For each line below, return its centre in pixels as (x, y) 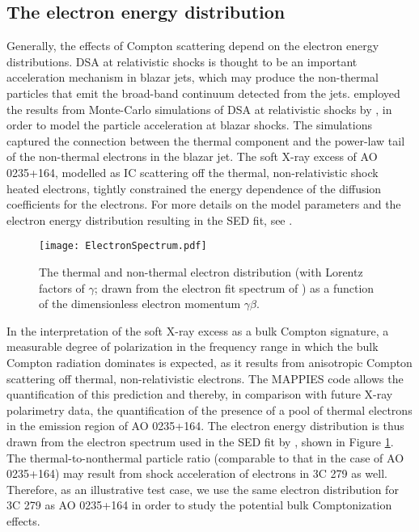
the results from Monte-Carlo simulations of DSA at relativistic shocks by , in (199, 109)
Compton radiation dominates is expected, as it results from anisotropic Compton (209, 362)
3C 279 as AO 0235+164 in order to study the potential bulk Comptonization (199, 505)
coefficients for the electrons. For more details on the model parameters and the (204, 204)
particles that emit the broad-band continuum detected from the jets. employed (203, 93)
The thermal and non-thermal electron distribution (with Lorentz (201, 271)
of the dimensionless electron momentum (140, 304)
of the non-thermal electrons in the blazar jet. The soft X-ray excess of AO (192, 156)
